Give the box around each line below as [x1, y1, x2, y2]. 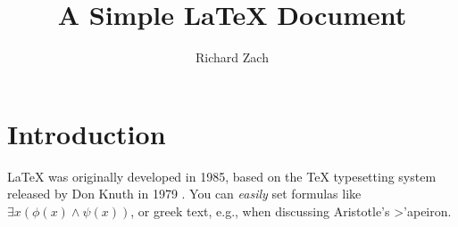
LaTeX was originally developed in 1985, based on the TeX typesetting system [7, 166, 437, 185]
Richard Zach [196, 48, 269, 67]
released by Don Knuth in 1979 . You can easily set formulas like [7, 184, 362, 203]
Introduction [7, 115, 166, 151]
